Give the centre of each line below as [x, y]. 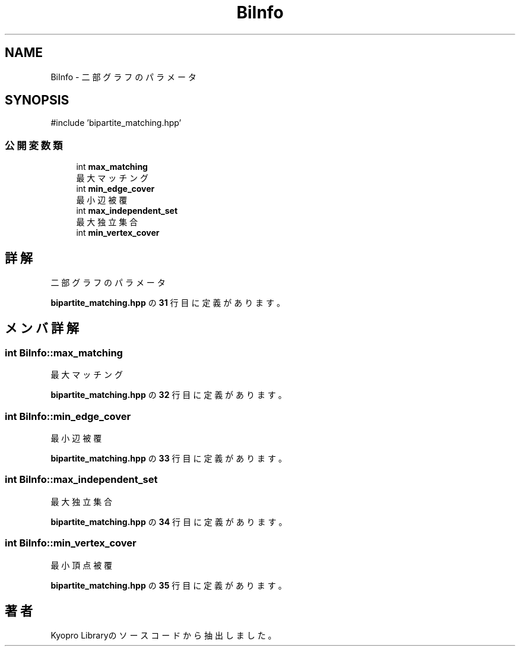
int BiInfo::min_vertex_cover [71, 543]
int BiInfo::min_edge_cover [68, 416]
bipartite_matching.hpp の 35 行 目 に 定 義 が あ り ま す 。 [169, 585]
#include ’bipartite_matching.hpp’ [116, 123]
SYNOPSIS [37, 100]
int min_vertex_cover [118, 233]
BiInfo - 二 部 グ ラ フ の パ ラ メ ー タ [123, 77]
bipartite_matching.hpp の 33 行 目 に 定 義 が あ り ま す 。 [169, 458]
